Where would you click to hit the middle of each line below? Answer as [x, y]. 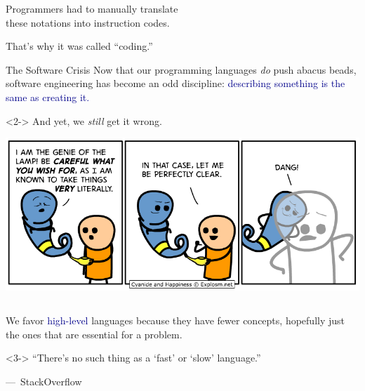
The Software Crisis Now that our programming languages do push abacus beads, [181, 69]
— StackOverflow [44, 381]
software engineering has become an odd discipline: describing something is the [175, 83]
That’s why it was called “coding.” [79, 46]
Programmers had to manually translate [92, 8]
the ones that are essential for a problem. [94, 334]
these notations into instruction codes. [88, 22]
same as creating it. [48, 97]
